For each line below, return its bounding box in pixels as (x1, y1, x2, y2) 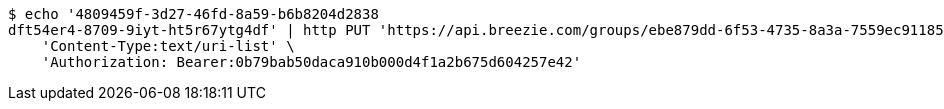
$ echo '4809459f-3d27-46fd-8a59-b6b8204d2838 (8, 6, 379, 22)
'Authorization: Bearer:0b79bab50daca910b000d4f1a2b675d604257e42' (41, 54, 582, 70)
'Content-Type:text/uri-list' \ (41, 38, 295, 54)
